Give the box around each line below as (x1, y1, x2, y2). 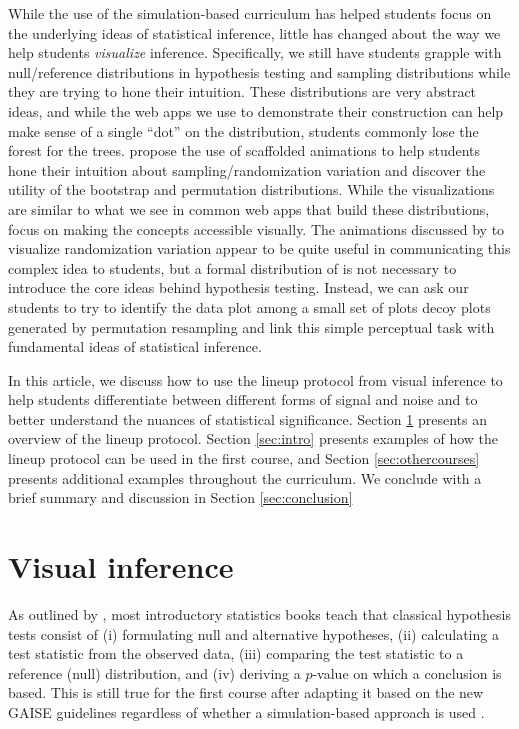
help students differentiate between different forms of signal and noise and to (8, 389, 478, 410)
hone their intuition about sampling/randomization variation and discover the (8, 159, 486, 180)
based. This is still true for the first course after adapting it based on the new (8, 682, 484, 703)
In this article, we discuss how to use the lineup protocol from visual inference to (8, 369, 503, 390)
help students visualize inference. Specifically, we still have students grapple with (8, 42, 502, 63)
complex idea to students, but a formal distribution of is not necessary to (8, 257, 457, 278)
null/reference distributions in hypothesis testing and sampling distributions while (8, 61, 511, 82)
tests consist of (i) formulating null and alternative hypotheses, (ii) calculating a (8, 623, 499, 644)
